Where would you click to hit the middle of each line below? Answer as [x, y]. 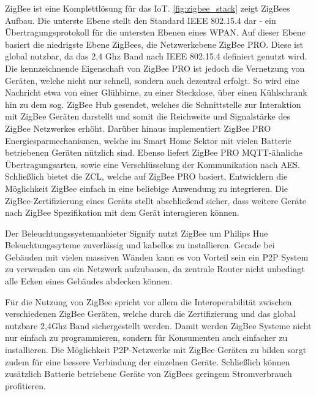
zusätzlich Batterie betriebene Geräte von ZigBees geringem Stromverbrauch [149, 374]
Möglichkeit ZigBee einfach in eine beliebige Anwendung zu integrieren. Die [147, 188]
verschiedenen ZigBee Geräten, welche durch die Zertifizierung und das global [150, 314]
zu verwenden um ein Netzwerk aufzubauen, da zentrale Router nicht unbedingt [155, 269]
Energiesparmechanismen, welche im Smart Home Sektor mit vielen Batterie [148, 140]
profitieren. [25, 385]
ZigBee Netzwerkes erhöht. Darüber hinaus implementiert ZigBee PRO [138, 128]
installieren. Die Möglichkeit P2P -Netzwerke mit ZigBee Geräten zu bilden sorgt [156, 350]
